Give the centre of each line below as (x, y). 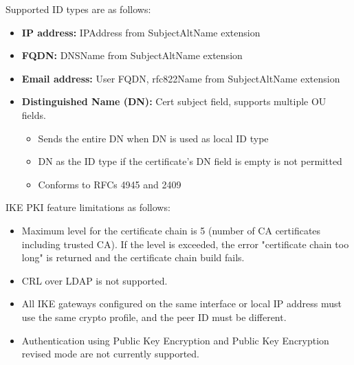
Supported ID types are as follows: (78, 9)
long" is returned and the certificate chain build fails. (133, 257)
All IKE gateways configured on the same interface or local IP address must (182, 303)
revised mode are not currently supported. (110, 354)
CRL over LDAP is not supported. (95, 280)
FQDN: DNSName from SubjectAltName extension (132, 55)
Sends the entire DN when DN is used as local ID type (153, 138)
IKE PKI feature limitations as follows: (88, 207)
